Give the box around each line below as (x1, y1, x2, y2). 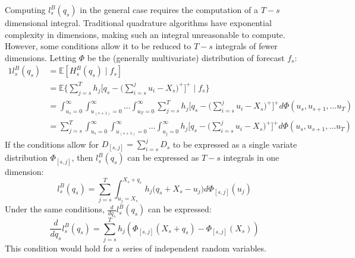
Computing (5, 4, 46, 15)
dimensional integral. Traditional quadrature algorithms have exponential (5, 17, 272, 28)
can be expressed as (127, 151, 199, 164)
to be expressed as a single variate (172, 138, 297, 150)
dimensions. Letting (5, 51, 77, 63)
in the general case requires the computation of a (80, 4, 258, 15)
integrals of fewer (215, 40, 278, 52)
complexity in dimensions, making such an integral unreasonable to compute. (5, 28, 285, 40)
